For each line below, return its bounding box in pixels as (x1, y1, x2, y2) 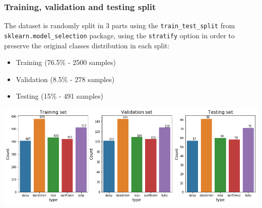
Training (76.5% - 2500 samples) (16, 57, 116, 67)
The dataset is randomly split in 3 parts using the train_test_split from (4, 20, 235, 31)
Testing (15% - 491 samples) (16, 91, 104, 101)
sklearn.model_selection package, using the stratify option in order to (4, 30, 235, 40)
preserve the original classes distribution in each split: (4, 40, 170, 50)
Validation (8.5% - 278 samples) (16, 74, 115, 84)
